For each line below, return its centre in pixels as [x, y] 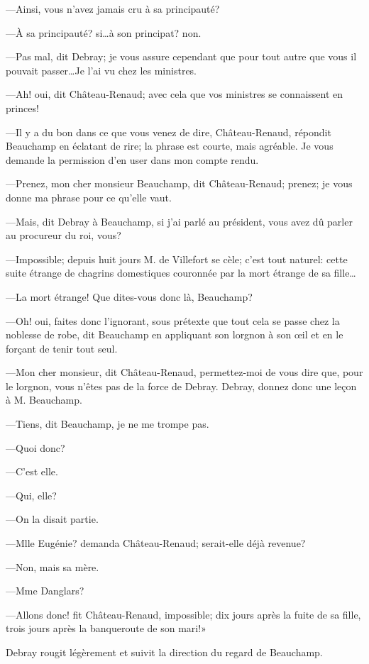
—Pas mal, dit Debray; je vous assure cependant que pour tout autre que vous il [181, 56]
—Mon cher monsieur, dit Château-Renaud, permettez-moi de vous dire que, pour [184, 372]
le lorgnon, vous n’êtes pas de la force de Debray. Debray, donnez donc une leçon [181, 386]
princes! [22, 107]
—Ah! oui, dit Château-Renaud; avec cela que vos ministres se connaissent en [175, 94]
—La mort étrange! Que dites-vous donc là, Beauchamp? [129, 296]
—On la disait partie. [52, 519]
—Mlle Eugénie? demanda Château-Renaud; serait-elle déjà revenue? [156, 543]
